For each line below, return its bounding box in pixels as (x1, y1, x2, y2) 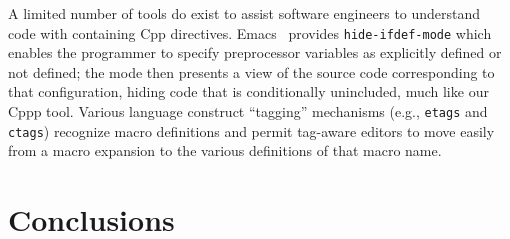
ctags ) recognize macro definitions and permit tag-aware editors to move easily (8, 120, 495, 141)
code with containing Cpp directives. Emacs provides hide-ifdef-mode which (8, 22, 492, 43)
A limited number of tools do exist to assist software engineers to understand (8, 3, 481, 23)
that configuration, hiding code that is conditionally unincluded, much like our (8, 81, 489, 102)
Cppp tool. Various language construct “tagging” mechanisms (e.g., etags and (8, 101, 488, 122)
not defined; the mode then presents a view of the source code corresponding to (8, 61, 495, 82)
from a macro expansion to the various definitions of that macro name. (8, 140, 442, 161)
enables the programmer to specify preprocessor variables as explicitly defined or (8, 42, 502, 63)
